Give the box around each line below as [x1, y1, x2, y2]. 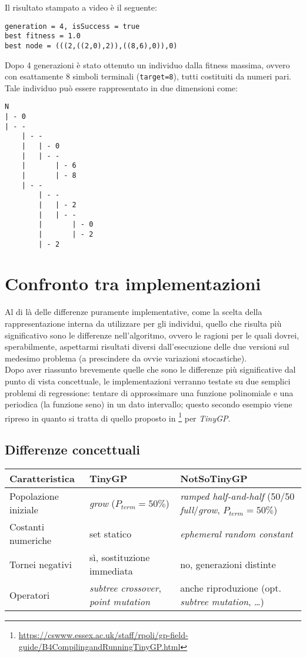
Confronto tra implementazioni [5, 271, 261, 296]
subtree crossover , [89, 581, 161, 595]
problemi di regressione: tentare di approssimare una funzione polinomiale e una [5, 386, 294, 399]
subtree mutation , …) [180, 595, 264, 609]
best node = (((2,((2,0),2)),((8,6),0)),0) [5, 41, 178, 50]
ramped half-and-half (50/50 [180, 489, 295, 503]
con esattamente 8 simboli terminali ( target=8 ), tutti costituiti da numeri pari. [5, 70, 291, 82]
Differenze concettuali [5, 440, 141, 459]
